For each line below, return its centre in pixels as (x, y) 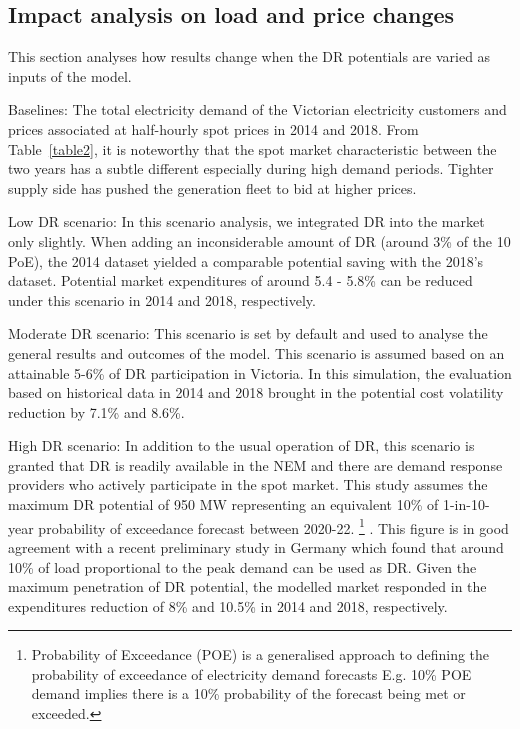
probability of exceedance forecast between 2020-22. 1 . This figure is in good (273, 526)
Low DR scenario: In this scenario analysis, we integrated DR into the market (246, 221)
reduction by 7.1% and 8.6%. (96, 411)
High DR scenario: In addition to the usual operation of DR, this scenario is (241, 445)
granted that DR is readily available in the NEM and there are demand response (255, 464)
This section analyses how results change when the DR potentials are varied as (249, 56)
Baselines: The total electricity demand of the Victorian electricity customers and (257, 109)
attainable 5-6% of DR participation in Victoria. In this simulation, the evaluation (260, 372)
